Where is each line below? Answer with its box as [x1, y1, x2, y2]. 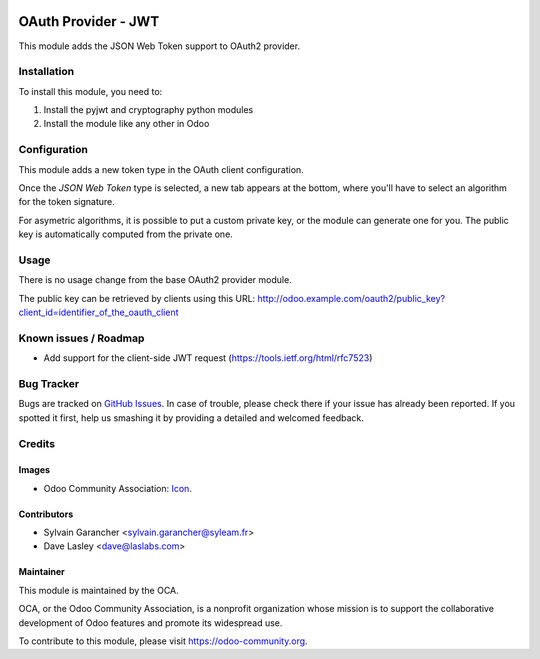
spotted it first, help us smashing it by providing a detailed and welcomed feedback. [18, 411, 364, 424]
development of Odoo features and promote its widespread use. [18, 616, 283, 629]
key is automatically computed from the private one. [18, 228, 234, 240]
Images [18, 464, 50, 476]
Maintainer [18, 566, 65, 578]
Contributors [18, 508, 74, 520]
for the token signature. [18, 196, 115, 208]
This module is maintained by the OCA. [18, 584, 179, 596]
